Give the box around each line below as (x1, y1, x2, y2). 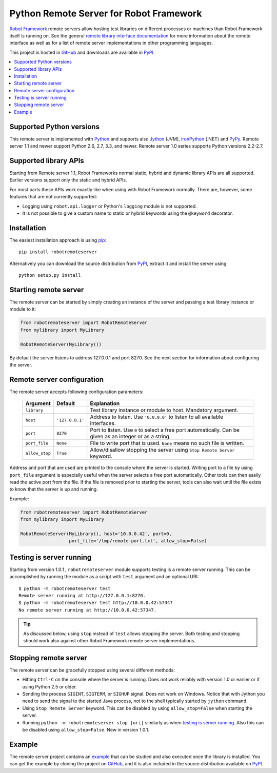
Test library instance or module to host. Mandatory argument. (90, 406, 239, 414)
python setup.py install (18, 272, 81, 278)
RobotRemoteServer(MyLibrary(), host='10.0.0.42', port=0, (20, 531, 172, 537)
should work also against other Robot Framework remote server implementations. (23, 637, 196, 643)
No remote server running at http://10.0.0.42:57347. (18, 607, 156, 613)
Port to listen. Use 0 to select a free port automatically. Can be (90, 426, 240, 434)
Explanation (90, 400, 120, 407)
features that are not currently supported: (9, 194, 97, 200)
